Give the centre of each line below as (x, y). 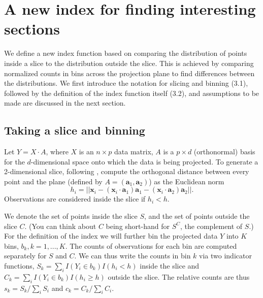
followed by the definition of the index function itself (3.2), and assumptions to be (132, 93)
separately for (25, 256)
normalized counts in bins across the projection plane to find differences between (129, 73)
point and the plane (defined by (53, 181)
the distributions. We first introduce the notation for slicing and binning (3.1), (126, 83)
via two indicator (225, 256)
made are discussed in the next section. (65, 103)
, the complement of (211, 226)
